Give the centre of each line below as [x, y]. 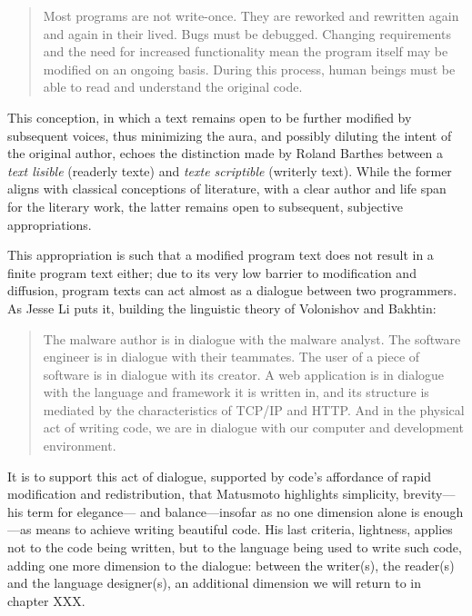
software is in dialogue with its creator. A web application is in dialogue [244, 374]
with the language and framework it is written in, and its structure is [236, 392]
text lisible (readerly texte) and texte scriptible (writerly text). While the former [230, 170]
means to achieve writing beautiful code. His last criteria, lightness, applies [244, 529]
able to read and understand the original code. [173, 87]
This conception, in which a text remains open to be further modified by [210, 117]
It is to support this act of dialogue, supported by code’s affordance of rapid [220, 476]
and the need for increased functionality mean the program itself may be [246, 51]
